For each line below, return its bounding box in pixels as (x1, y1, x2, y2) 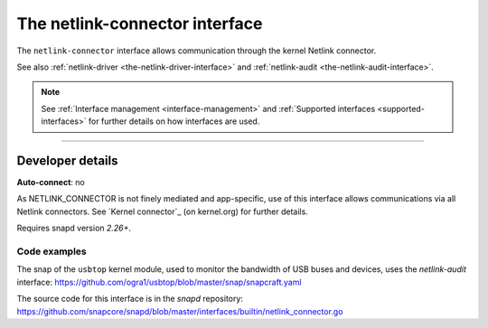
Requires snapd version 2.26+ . (16, 222, 131, 234)
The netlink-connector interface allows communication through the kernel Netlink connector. (16, 45, 377, 56)
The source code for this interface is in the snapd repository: (16, 294, 244, 305)
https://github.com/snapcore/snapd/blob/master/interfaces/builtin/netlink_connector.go (16, 305, 343, 316)
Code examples (16, 245, 88, 258)
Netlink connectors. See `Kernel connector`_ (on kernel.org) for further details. (16, 206, 309, 217)
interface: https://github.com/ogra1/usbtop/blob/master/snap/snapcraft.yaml (16, 276, 302, 287)
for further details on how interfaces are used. (88, 116, 260, 127)
